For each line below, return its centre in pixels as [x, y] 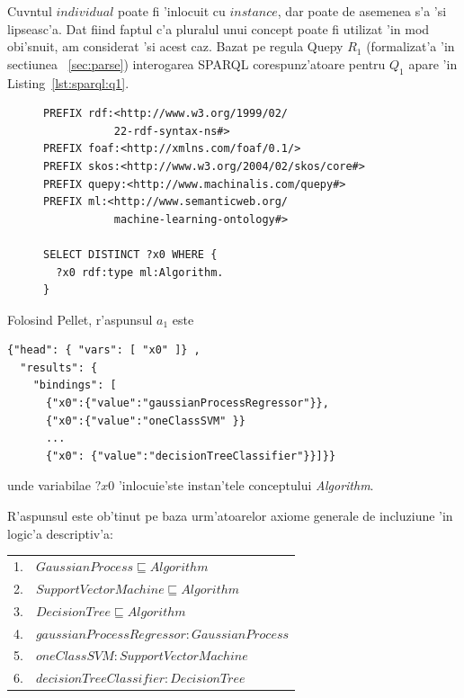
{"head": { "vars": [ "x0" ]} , [104, 350]
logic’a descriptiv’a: [60, 533]
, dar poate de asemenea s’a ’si [362, 11]
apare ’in [433, 63]
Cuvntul [30, 11]
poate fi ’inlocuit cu [172, 11]
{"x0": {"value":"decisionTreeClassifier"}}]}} [191, 456]
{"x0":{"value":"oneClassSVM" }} [145, 421]
